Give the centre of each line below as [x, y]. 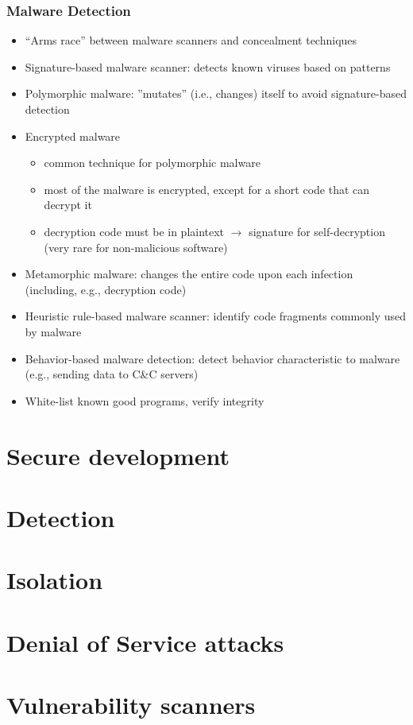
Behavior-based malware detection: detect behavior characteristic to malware [212, 358]
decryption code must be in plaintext [134, 231]
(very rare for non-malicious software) [136, 247]
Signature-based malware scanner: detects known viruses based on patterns [208, 66]
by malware [53, 331]
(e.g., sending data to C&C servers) [112, 374]
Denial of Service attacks [145, 642]
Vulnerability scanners [131, 704]
